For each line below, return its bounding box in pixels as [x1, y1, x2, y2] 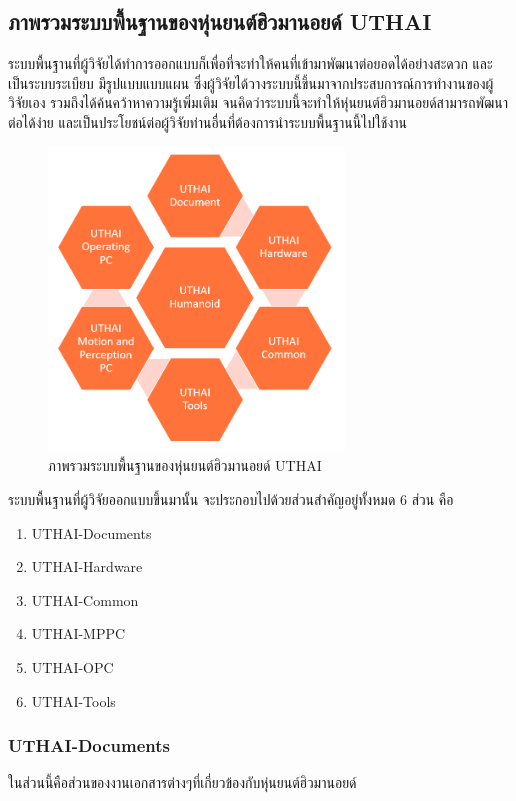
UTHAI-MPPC [31, 623, 126, 644]
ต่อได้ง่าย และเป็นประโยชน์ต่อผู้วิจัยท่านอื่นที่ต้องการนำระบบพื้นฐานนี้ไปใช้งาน [8, 111, 408, 132]
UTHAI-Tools [31, 690, 116, 711]
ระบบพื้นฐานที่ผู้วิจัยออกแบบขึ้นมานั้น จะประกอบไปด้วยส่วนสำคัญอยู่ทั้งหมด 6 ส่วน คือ [8, 489, 454, 510]
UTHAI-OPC [31, 656, 114, 677]
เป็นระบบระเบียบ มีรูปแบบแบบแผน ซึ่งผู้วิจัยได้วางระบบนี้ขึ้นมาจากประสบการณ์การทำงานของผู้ [8, 72, 494, 93]
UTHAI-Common [31, 589, 139, 610]
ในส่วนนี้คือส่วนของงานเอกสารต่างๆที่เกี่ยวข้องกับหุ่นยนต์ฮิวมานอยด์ [8, 772, 357, 793]
